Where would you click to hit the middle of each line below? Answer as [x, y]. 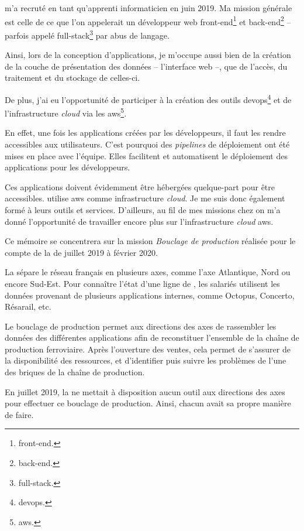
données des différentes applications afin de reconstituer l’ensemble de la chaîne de [152, 338]
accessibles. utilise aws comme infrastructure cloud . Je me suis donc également [145, 198]
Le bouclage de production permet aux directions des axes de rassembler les [141, 326]
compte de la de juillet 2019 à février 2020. [81, 252]
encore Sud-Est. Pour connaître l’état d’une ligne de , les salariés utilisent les [142, 283]
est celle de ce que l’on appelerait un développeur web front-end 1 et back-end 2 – [148, 20]
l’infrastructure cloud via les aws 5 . [66, 112]
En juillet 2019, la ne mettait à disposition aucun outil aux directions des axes [145, 391]
